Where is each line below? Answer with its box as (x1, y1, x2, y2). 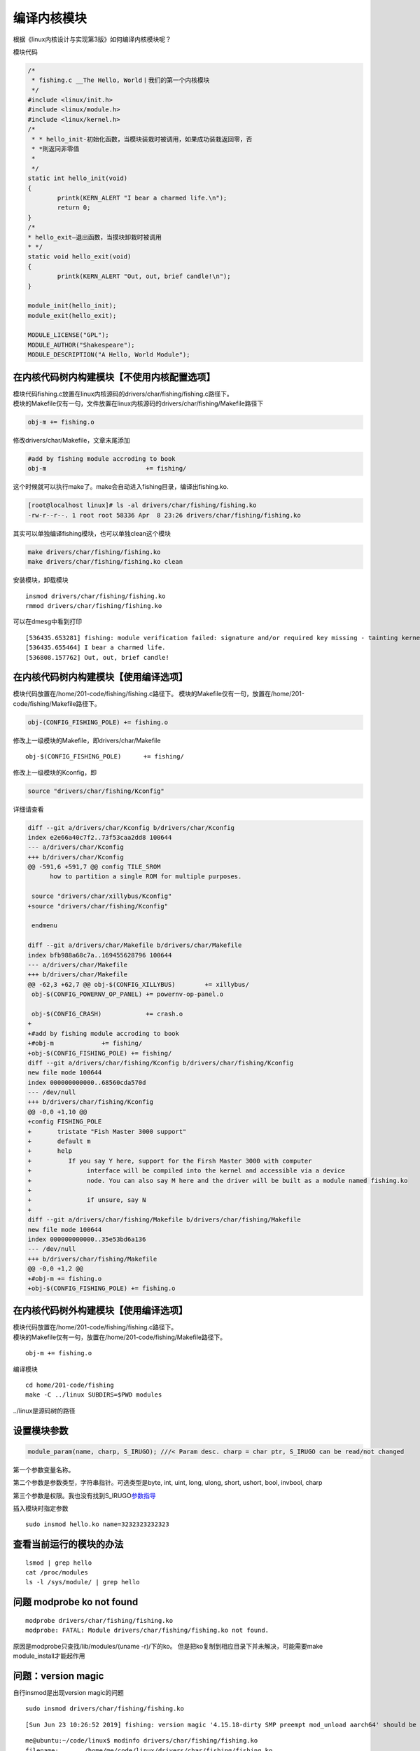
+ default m (27, 1137, 91, 1145)
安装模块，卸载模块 (13, 576, 69, 584)
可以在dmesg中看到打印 (13, 617, 82, 626)
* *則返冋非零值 (31, 145, 80, 153)
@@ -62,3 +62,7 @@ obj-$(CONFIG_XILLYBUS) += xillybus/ (27, 981, 250, 988)
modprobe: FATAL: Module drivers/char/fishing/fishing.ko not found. (25, 1626, 269, 1635)
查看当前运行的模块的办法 (13, 1538, 124, 1551)
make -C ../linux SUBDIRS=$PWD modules (25, 1391, 162, 1399)
